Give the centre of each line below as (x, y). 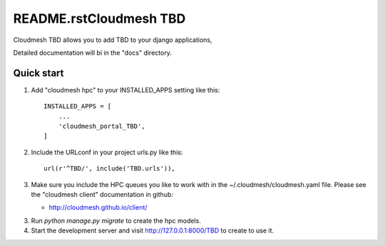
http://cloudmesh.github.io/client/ (98, 208)
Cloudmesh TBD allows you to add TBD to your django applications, (113, 40)
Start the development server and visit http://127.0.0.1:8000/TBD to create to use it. (153, 230)
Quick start (38, 73)
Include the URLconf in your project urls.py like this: (107, 152)
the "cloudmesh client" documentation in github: (102, 194)
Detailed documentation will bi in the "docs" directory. (93, 53)
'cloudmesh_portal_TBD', (102, 127)
